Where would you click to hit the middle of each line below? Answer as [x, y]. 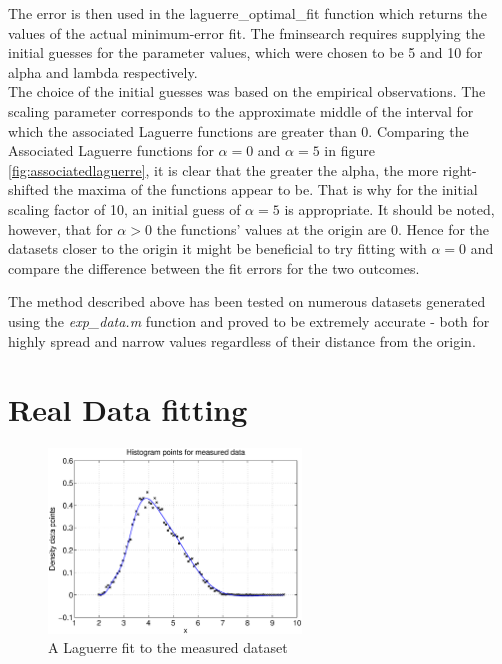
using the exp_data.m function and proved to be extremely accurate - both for [249, 320]
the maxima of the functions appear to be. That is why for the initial [265, 189]
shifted [28, 189]
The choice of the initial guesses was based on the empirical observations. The [247, 91]
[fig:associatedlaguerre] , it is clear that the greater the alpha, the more [223, 169]
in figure [349, 150]
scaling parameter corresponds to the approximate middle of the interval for [241, 110]
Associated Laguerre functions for [111, 150]
